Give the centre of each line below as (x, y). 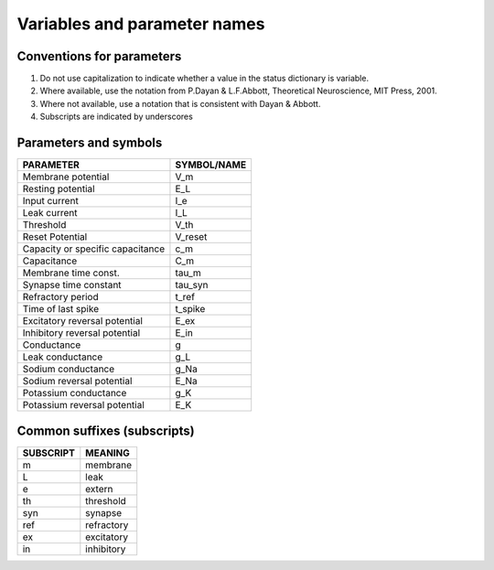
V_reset (191, 237)
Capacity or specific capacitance (93, 249)
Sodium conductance (69, 369)
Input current (51, 201)
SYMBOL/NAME (211, 165)
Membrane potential (66, 177)
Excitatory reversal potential (83, 321)
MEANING (107, 453)
